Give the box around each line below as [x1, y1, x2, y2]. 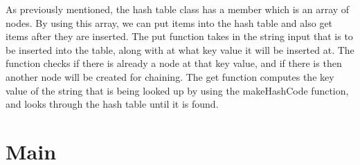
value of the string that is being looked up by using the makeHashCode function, [6, 83, 349, 97]
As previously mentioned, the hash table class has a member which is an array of [6, 2, 350, 16]
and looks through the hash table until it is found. [6, 97, 219, 111]
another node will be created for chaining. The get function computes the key [6, 69, 334, 84]
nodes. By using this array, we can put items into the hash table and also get [6, 15, 333, 30]
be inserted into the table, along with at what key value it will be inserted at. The [6, 42, 354, 57]
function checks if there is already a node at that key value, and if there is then [6, 56, 342, 70]
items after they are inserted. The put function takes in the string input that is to [6, 29, 353, 43]
